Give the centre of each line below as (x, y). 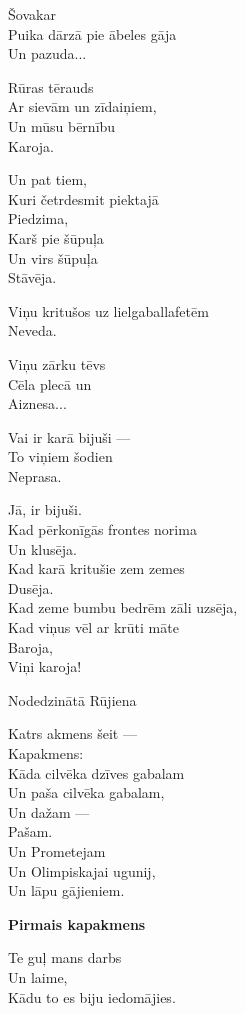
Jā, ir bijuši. (45, 509)
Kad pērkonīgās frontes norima (102, 529)
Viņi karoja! (45, 666)
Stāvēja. (32, 277)
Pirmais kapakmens (77, 923)
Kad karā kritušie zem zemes (96, 568)
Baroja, (30, 646)
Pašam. (30, 831)
